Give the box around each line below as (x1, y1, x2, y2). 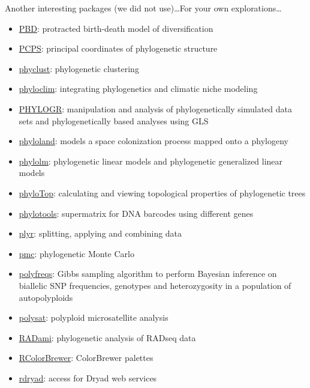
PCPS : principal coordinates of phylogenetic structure (19, 42, 218, 55)
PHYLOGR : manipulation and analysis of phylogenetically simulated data (19, 102, 293, 115)
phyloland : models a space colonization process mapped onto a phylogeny (19, 135, 288, 147)
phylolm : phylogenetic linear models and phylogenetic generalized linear (19, 154, 283, 167)
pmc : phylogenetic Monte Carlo (19, 247, 134, 259)
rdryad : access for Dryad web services (19, 371, 157, 384)
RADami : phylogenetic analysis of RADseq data (19, 331, 196, 344)
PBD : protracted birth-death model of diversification (19, 22, 213, 34)
